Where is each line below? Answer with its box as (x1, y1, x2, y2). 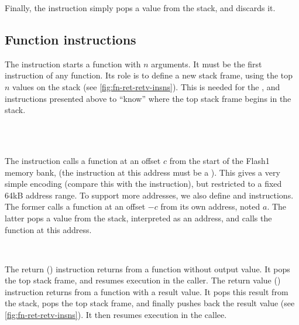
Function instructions (5, 30, 136, 48)
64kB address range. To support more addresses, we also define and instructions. (5, 189, 294, 201)
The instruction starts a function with (5, 57, 141, 70)
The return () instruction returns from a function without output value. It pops (5, 262, 290, 275)
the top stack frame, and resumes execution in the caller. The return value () (5, 274, 281, 286)
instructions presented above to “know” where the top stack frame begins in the (5, 92, 291, 104)
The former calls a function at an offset (5, 200, 146, 213)
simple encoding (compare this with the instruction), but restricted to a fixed (5, 177, 282, 190)
